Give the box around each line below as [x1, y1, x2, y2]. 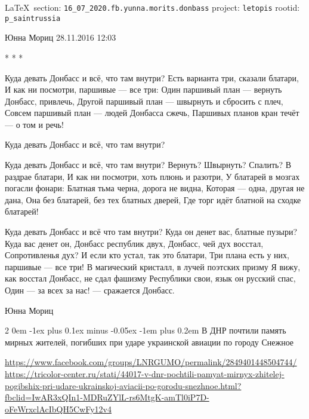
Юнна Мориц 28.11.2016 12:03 [5, 31, 116, 44]
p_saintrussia [5, 14, 61, 23]
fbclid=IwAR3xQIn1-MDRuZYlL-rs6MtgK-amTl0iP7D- [5, 391, 209, 403]
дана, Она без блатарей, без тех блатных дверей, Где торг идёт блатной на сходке [5, 193, 301, 206]
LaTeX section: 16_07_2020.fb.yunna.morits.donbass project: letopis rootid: [5, 1, 300, 13]
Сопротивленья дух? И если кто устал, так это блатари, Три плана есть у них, [5, 249, 289, 261]
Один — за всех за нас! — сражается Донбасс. [5, 284, 175, 296]
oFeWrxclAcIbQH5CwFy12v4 [5, 402, 112, 415]
